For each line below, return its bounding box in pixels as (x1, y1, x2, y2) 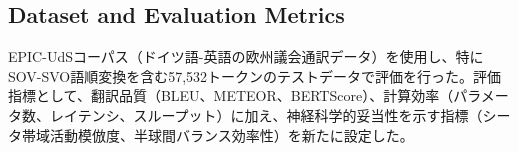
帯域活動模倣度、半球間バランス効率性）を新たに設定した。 (21, 124, 414, 145)
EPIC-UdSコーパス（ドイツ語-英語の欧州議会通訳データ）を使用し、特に (8, 46, 484, 67)
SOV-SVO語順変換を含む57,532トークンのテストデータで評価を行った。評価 (8, 65, 502, 86)
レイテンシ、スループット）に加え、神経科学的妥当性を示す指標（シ (49, 104, 497, 125)
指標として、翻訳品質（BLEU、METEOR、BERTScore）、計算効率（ (8, 85, 454, 106)
